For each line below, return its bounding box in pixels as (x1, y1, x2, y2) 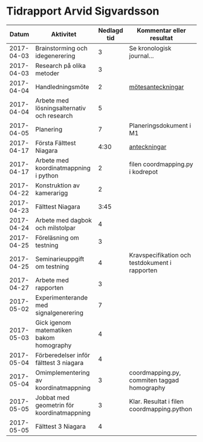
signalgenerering (35, 308, 83, 316)
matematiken (35, 326, 72, 334)
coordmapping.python (129, 404, 192, 413)
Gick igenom (35, 318, 71, 327)
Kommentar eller (137, 26, 186, 35)
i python (35, 171, 59, 179)
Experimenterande (35, 293, 88, 301)
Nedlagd (98, 26, 124, 35)
